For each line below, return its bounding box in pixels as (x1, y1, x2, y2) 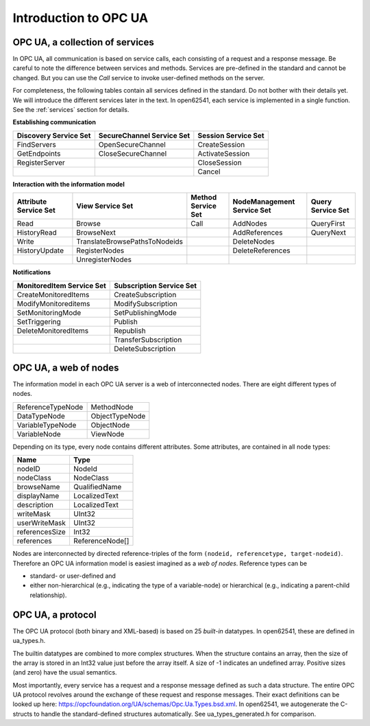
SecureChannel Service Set (98, 130, 190, 140)
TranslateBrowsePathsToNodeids (76, 237, 184, 246)
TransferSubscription (114, 335, 182, 344)
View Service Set (76, 201, 134, 211)
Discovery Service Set (16, 130, 91, 140)
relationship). (29, 591, 67, 599)
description (16, 500, 54, 510)
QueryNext (310, 228, 346, 237)
